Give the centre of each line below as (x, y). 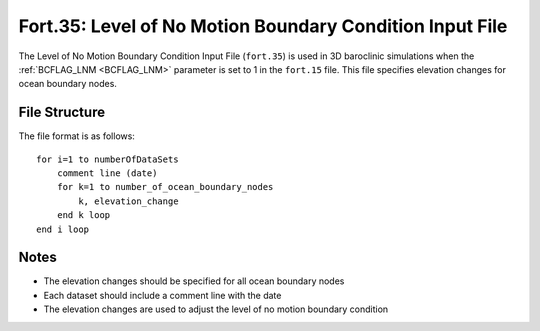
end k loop (83, 215)
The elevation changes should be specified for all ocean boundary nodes (194, 281)
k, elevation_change (128, 201)
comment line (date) (107, 173)
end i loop (63, 229)
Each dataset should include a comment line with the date (162, 295)
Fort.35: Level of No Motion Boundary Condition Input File (263, 26)
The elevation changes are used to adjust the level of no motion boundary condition (216, 309)
